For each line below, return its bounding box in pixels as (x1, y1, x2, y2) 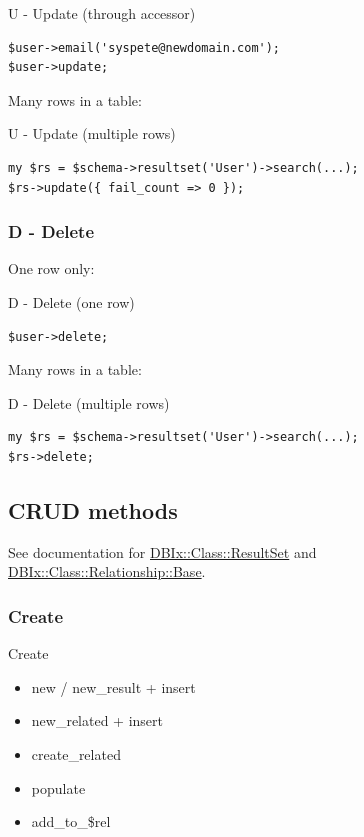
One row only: (8, 258, 95, 279)
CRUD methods (8, 494, 178, 525)
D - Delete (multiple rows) (8, 392, 170, 413)
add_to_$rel (31, 811, 111, 832)
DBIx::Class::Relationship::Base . (8, 561, 206, 582)
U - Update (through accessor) (8, 3, 196, 23)
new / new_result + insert (31, 676, 196, 697)
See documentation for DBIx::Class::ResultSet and (8, 541, 317, 562)
